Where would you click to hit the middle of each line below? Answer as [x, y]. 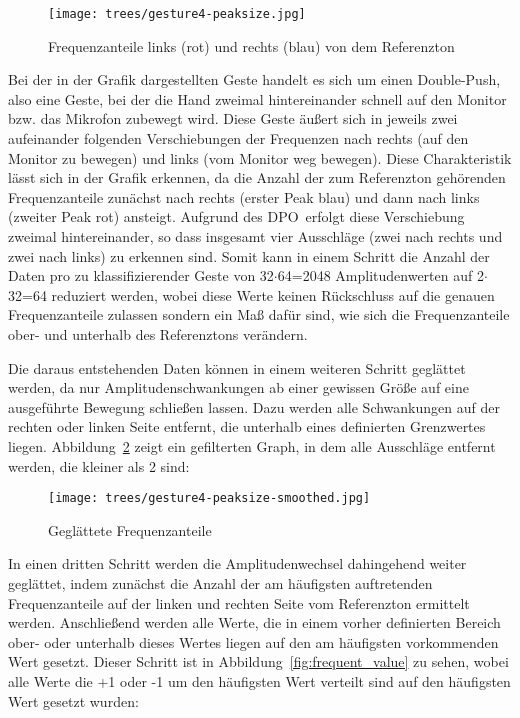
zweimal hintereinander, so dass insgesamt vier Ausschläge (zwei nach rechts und [255, 236]
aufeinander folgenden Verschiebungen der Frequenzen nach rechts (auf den [238, 138]
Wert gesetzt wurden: [73, 700]
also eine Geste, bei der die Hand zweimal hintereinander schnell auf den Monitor [257, 98]
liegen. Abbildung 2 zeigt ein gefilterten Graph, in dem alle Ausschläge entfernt [252, 445]
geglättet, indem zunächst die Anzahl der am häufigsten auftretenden [220, 582]
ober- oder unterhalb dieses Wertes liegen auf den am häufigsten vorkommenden [253, 641]
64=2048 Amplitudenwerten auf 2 [380, 275]
